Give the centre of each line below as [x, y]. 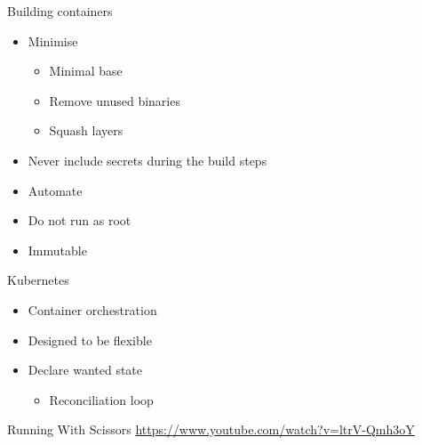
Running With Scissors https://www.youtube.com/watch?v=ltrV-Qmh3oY [211, 429]
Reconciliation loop [101, 399]
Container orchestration [92, 309]
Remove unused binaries [115, 100]
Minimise [53, 40]
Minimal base [86, 71]
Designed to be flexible [90, 340]
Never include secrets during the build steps [147, 160]
